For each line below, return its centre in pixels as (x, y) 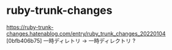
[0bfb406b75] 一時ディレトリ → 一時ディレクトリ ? (71, 40)
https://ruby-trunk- (30, 27)
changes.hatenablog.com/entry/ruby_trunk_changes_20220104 (86, 33)
